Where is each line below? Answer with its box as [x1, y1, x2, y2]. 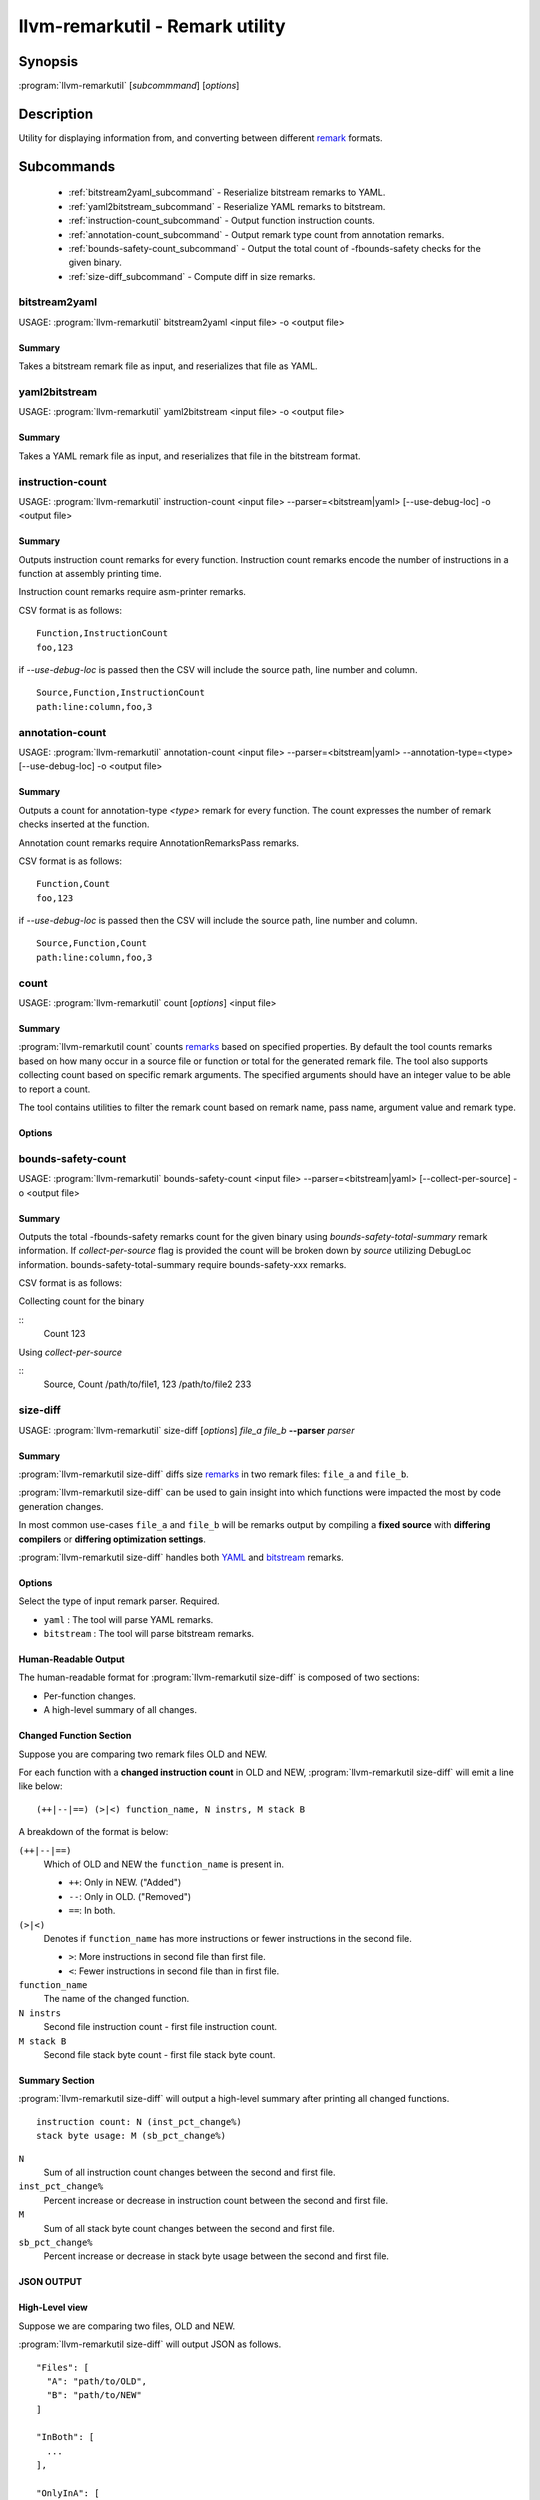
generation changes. [18, 1500, 104, 1512]
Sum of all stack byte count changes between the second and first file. [43, 2222, 335, 2234]
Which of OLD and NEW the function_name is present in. [43, 1858, 285, 1870]
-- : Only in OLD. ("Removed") [68, 1890, 192, 1902]
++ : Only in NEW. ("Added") [68, 1876, 182, 1889]
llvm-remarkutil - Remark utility [18, 15, 286, 37]
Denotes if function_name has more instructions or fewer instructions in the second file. [43, 1932, 412, 1944]
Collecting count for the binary [18, 1295, 145, 1307]
